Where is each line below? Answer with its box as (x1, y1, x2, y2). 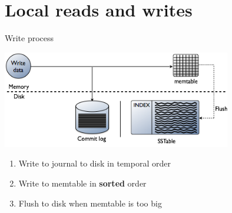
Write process (5, 32, 54, 44)
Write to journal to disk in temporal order (18, 157, 171, 169)
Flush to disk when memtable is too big (18, 197, 162, 209)
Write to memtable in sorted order (18, 177, 147, 189)
